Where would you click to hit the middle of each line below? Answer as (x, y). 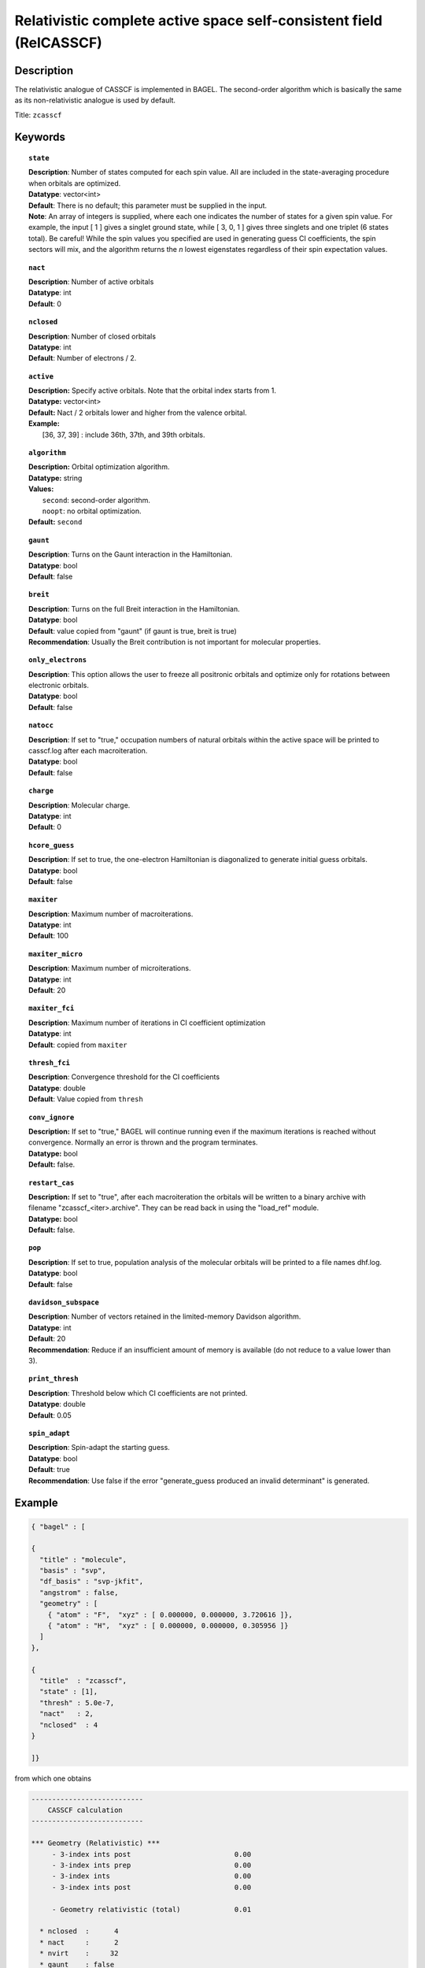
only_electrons (58, 660)
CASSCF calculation (85, 1810)
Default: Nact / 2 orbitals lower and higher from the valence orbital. (138, 412)
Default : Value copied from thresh (86, 1099)
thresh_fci (50, 1063)
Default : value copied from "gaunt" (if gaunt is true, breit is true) (133, 631)
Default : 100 (49, 936)
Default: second (55, 522)
